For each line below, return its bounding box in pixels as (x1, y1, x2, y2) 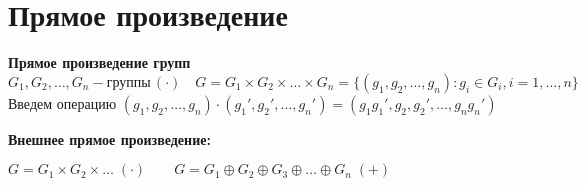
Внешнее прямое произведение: (8, 128, 211, 149)
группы (106, 75, 151, 90)
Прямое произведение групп (8, 52, 191, 73)
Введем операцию (8, 92, 117, 113)
